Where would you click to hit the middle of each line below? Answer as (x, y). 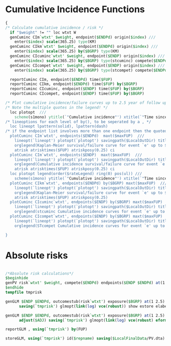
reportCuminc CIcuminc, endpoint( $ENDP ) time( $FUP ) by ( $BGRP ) (77, 89)
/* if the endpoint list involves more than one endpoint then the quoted (86, 131)
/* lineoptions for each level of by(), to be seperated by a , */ (78, 122)
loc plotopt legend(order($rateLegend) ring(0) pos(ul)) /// (76, 174)
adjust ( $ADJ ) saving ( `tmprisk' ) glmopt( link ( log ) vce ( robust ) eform (93, 320)
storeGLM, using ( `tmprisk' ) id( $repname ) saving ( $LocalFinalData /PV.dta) (85, 339)
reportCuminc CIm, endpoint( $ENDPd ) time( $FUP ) (61, 79)
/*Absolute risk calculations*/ (39, 273)
